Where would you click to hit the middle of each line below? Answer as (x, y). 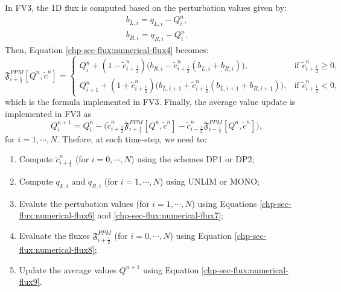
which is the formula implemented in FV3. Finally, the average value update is (150, 102)
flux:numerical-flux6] (57, 215)
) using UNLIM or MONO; (209, 181)
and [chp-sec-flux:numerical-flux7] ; (160, 215)
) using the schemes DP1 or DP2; (193, 159)
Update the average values (68, 269)
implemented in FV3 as (48, 113)
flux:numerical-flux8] (57, 249)
